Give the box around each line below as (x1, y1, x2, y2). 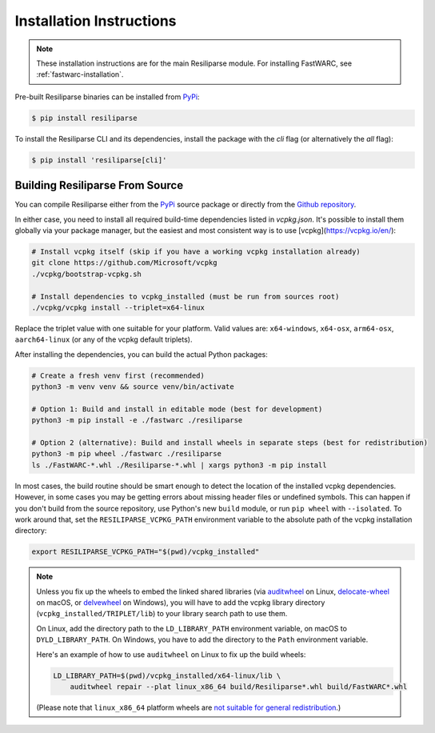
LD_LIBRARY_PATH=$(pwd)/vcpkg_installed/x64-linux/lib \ (53, 671, 281, 680)
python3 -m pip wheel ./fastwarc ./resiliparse (31, 449, 221, 459)
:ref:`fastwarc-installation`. (36, 70, 124, 79)
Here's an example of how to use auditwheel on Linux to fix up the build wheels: (36, 649, 306, 659)
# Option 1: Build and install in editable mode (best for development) (31, 404, 323, 414)
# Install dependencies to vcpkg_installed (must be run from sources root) (31, 292, 340, 301)
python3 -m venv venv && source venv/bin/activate (31, 383, 235, 391)
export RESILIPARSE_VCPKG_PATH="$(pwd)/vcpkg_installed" (31, 547, 260, 556)
